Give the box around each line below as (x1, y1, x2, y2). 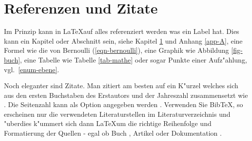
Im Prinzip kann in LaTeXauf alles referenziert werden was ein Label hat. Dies (4, 26, 239, 36)
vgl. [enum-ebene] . (4, 64, 59, 74)
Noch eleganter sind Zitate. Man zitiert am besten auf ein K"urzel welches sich (4, 80, 238, 91)
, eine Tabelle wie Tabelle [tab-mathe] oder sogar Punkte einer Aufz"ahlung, (20, 54, 247, 64)
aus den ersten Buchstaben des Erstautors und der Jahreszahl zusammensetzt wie (4, 90, 248, 100)
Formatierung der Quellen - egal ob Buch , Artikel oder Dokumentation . (4, 128, 222, 138)
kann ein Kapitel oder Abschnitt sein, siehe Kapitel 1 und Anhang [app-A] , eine (4, 35, 243, 46)
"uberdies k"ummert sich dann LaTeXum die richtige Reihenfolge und (4, 118, 212, 128)
